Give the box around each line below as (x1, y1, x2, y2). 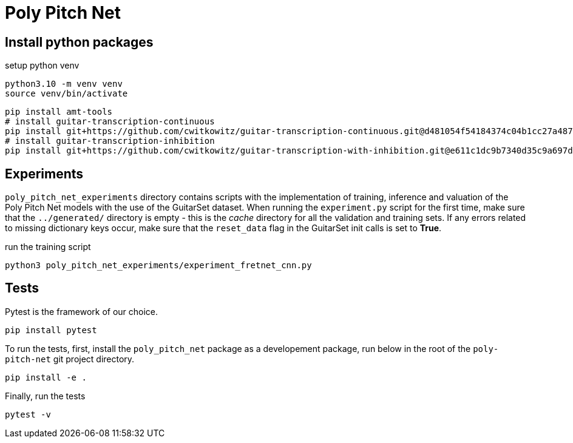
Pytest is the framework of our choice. (5, 306, 158, 317)
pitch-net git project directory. (5, 353, 135, 364)
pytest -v (5, 409, 51, 419)
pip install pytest (5, 325, 97, 335)
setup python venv (5, 60, 80, 71)
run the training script (5, 242, 91, 252)
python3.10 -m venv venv (5, 79, 123, 89)
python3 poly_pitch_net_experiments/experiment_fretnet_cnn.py (5, 260, 312, 271)
